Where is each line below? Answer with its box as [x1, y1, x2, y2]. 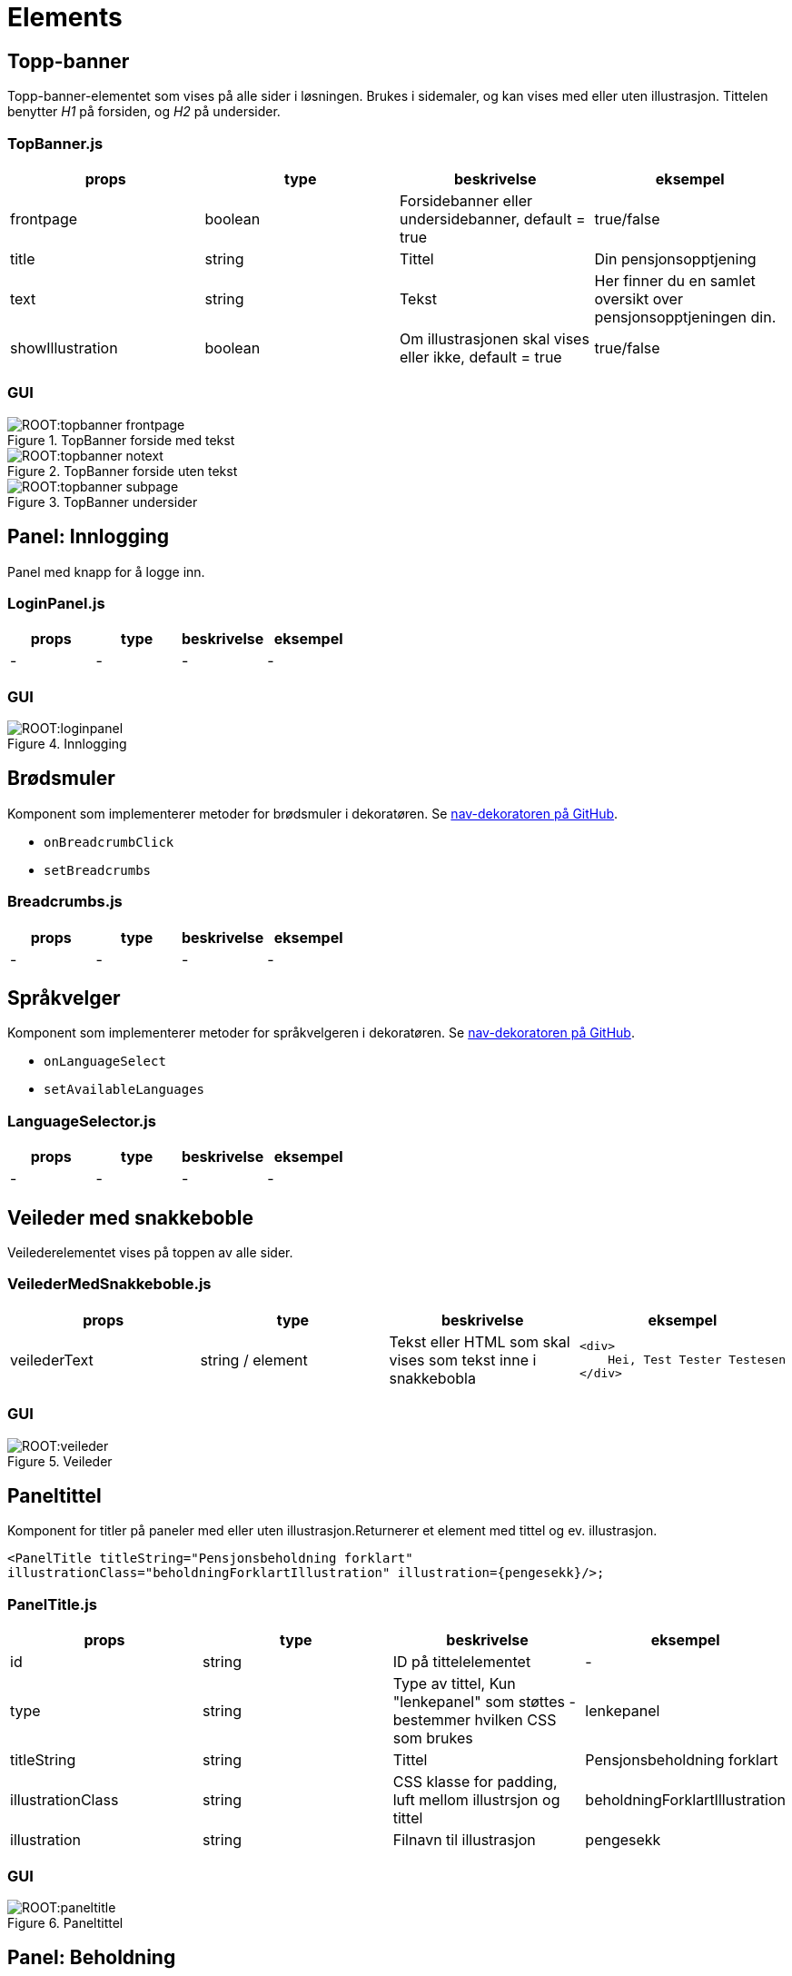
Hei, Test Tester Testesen [608, 1353, 786, 1367]
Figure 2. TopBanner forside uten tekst [7, 462, 238, 479]
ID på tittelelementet [392, 1653, 531, 1672]
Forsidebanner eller [400, 191, 532, 210]
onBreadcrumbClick [44, 834, 174, 849]
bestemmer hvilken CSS [392, 1711, 557, 1730]
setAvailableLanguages [44, 1082, 205, 1097]
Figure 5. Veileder [7, 1453, 113, 1469]
